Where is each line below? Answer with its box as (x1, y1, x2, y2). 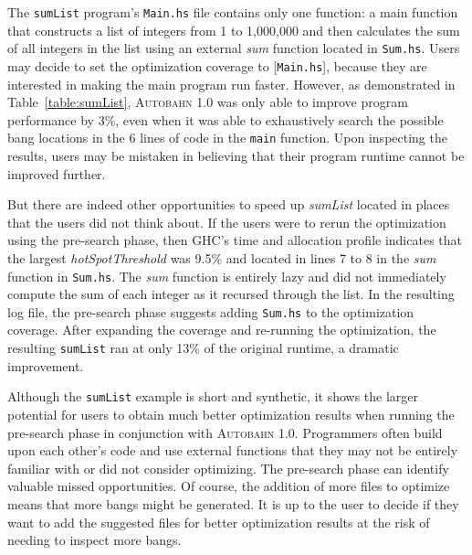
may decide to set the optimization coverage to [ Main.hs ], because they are (7, 56, 427, 75)
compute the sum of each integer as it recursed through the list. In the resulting (7, 284, 455, 304)
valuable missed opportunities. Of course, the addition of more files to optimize (7, 476, 450, 496)
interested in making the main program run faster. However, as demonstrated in (7, 74, 456, 93)
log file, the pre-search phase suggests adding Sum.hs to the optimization (7, 302, 414, 321)
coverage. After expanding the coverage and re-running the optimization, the (7, 320, 436, 339)
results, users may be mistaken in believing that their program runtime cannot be (7, 146, 465, 165)
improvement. (7, 356, 84, 375)
